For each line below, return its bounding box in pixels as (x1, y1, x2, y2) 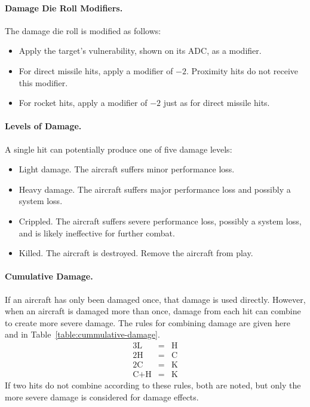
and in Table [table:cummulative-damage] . (5, 328, 160, 341)
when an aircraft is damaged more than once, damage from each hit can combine (5, 305, 301, 317)
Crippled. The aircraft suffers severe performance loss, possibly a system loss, (19, 214, 302, 227)
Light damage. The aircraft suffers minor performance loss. (19, 163, 235, 175)
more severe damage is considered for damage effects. (5, 390, 199, 403)
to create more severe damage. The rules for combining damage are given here (5, 316, 290, 329)
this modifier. (19, 76, 68, 89)
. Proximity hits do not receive (186, 64, 298, 77)
